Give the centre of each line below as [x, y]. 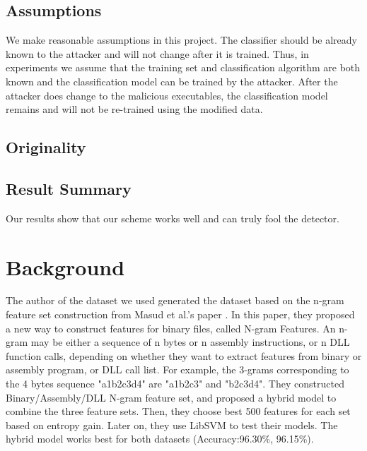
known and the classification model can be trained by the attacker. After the [172, 81]
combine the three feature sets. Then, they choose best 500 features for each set [178, 411]
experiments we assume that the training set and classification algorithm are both [183, 67]
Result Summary [69, 188]
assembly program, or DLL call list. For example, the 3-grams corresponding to [177, 369]
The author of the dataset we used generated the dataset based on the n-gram [175, 300]
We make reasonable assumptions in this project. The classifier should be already [181, 40]
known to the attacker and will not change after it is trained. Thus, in [157, 53]
